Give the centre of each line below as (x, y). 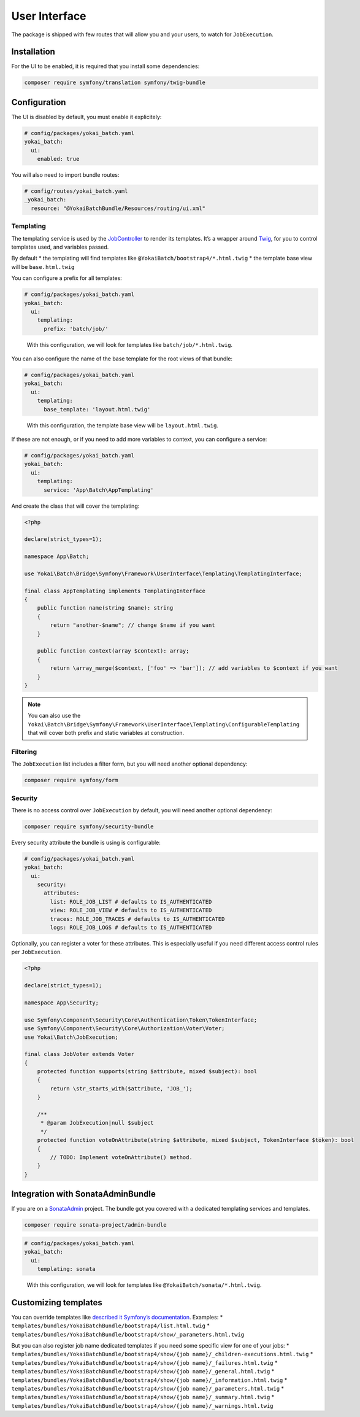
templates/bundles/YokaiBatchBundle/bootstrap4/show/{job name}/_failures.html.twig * (144, 1362)
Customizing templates (57, 1302)
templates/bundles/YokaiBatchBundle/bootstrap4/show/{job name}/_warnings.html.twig (142, 1406)
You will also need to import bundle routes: (65, 175)
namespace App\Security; (62, 1003)
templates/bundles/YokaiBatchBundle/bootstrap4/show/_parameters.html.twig (128, 1334)
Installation (33, 52)
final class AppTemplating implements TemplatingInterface (115, 591)
